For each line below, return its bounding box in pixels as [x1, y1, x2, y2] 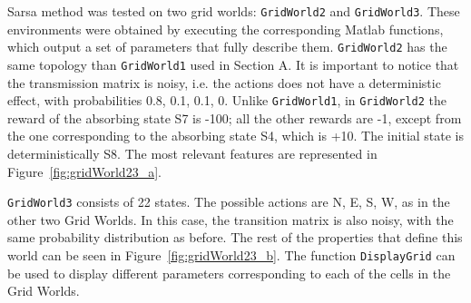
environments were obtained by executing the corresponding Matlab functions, [7, 19, 444, 38]
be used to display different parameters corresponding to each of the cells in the [7, 263, 451, 282]
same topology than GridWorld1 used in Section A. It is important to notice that [7, 54, 459, 73]
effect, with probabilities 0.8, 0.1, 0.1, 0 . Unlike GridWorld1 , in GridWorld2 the [7, 91, 446, 110]
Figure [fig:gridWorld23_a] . [7, 161, 162, 181]
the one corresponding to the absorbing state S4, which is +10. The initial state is [7, 126, 465, 145]
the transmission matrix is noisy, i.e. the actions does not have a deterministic [7, 73, 441, 92]
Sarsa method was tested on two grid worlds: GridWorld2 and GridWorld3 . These [7, 2, 460, 20]
